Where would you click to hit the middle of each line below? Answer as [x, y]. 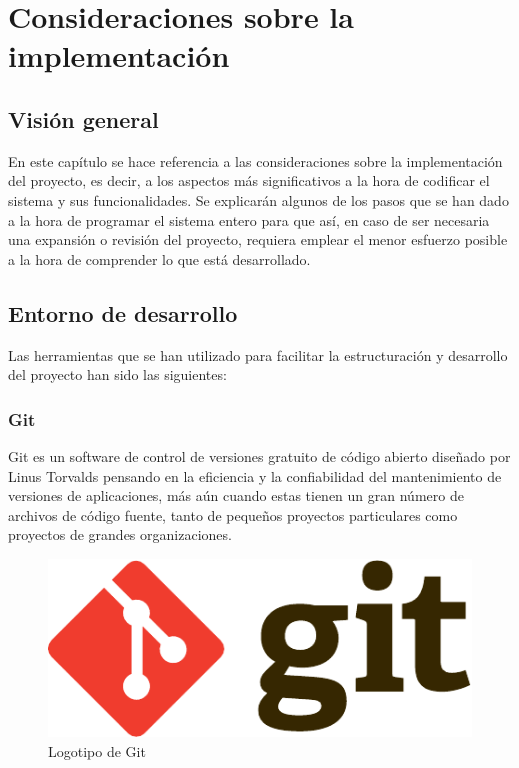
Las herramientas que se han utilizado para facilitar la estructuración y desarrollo [258, 354]
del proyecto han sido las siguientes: [117, 374]
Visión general [83, 118]
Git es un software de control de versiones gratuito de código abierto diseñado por [259, 455]
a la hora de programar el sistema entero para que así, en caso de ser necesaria [249, 219]
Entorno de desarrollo [123, 312]
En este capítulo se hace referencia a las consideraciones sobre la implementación [255, 160]
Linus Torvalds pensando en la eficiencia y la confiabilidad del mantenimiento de [255, 475]
